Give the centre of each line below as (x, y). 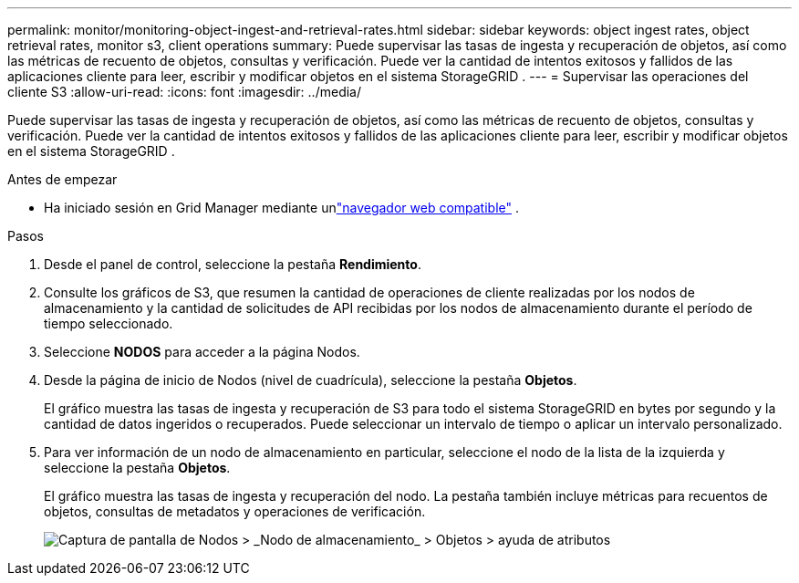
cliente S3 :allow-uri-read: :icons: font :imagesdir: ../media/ (184, 92)
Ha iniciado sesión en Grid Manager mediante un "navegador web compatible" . (282, 208)
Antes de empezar (62, 179)
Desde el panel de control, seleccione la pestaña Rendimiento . (233, 264)
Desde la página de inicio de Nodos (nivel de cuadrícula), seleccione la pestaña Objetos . (311, 380)
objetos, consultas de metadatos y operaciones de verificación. (235, 511)
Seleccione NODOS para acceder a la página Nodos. (202, 352)
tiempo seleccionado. (109, 323)
